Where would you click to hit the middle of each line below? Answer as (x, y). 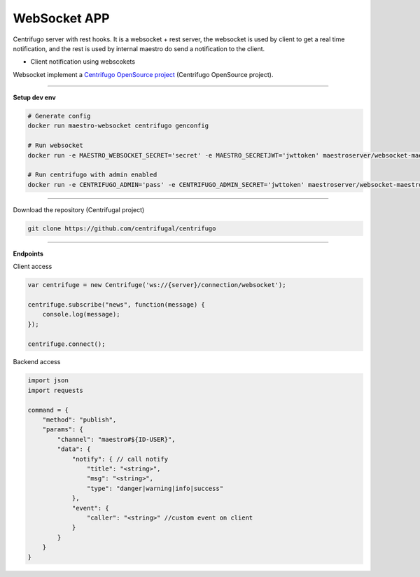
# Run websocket (56, 146)
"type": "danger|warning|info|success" (155, 488)
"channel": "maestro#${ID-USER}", (116, 439)
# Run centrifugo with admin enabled (92, 175)
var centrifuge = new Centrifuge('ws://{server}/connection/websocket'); (157, 285)
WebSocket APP (61, 18)
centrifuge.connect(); (66, 344)
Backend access (37, 362)
